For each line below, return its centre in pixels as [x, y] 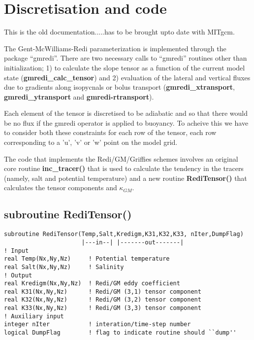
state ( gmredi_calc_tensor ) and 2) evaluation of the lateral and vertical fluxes [127, 77]
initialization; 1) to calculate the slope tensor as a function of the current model [125, 67]
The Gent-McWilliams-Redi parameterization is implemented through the [115, 48]
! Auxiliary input [34, 316]
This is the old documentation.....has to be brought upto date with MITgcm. [119, 32]
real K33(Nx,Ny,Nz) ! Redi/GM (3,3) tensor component [103, 308]
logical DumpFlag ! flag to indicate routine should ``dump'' [120, 333]
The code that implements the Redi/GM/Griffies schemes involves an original [121, 158]
